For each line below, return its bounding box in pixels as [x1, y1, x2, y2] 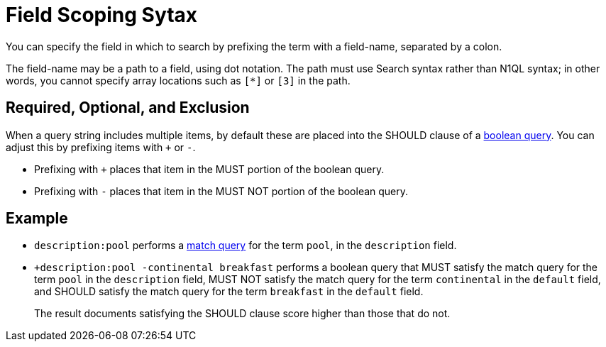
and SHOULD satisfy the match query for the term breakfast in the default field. [34, 285, 424, 298]
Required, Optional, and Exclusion [6, 99, 250, 117]
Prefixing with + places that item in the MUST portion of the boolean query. [34, 163, 385, 175]
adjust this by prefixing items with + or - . [6, 141, 196, 153]
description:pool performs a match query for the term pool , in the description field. [34, 239, 457, 252]
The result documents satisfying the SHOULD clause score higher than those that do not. [34, 307, 451, 320]
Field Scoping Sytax [6, 3, 198, 27]
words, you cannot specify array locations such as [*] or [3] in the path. [6, 74, 351, 87]
